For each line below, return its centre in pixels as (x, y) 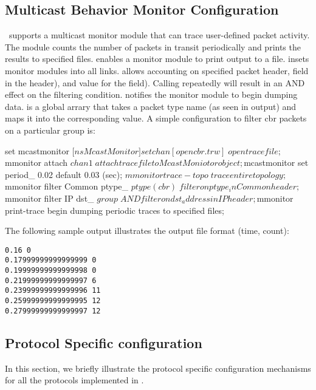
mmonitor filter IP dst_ (50, 198)
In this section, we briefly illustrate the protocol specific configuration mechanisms (158, 368)
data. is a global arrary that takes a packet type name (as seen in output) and (151, 106)
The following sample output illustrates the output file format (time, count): (147, 231)
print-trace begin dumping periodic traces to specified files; (115, 210)
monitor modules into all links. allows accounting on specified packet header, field (157, 70)
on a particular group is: (50, 130)
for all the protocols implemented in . (74, 380)
